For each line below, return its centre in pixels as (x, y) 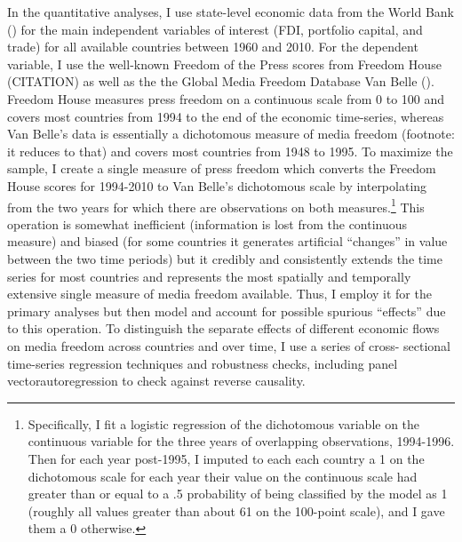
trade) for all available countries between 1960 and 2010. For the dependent (213, 47)
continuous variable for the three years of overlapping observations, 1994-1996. (241, 441)
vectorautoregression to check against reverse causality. (156, 381)
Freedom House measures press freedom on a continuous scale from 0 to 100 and (226, 98)
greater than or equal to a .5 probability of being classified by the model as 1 (238, 494)
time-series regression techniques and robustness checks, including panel (203, 363)
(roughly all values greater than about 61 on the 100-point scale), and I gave (236, 510)
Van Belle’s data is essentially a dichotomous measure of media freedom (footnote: (231, 134)
